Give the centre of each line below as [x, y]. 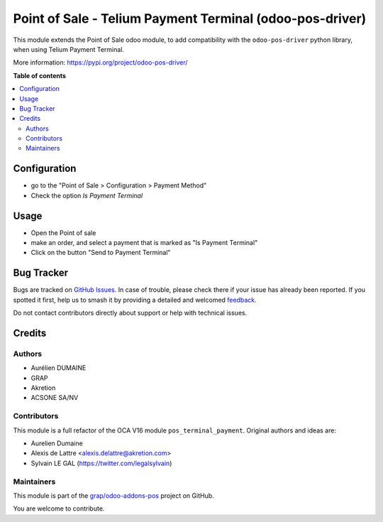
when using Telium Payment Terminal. [68, 49]
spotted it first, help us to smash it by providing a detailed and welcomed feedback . [135, 300]
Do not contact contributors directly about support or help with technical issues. [130, 313]
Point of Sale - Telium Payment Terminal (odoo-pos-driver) [190, 18]
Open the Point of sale [63, 233]
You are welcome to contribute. [59, 509]
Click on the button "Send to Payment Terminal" [101, 253]
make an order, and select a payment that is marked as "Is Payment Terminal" [144, 243]
